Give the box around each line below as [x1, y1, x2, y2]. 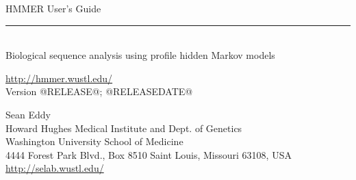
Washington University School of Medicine [5, 134, 183, 149]
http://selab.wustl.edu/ [5, 161, 104, 175]
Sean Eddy [5, 107, 51, 121]
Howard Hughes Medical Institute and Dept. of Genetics [5, 120, 242, 135]
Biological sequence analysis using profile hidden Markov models [5, 48, 275, 62]
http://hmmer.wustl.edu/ [5, 70, 113, 85]
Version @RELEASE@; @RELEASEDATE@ [5, 84, 193, 99]
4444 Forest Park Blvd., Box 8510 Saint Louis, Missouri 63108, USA [5, 147, 292, 162]
